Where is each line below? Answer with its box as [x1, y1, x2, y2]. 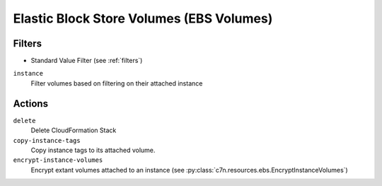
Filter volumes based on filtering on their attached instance [30, 79, 203, 88]
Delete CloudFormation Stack [30, 126, 117, 134]
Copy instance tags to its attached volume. [30, 146, 156, 154]
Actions [13, 98, 49, 110]
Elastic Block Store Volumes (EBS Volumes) [13, 11, 273, 26]
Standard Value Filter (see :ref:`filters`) [30, 57, 143, 65]
